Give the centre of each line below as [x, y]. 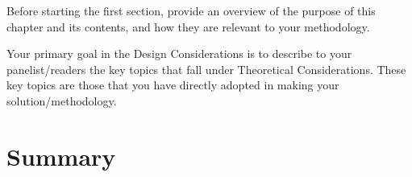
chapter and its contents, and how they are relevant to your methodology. [188, 26]
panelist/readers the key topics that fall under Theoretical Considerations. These [206, 69]
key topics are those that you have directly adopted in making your [173, 85]
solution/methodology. [62, 100]
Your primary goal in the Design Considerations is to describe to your [179, 54]
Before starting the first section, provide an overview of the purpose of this [191, 10]
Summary [61, 156]
